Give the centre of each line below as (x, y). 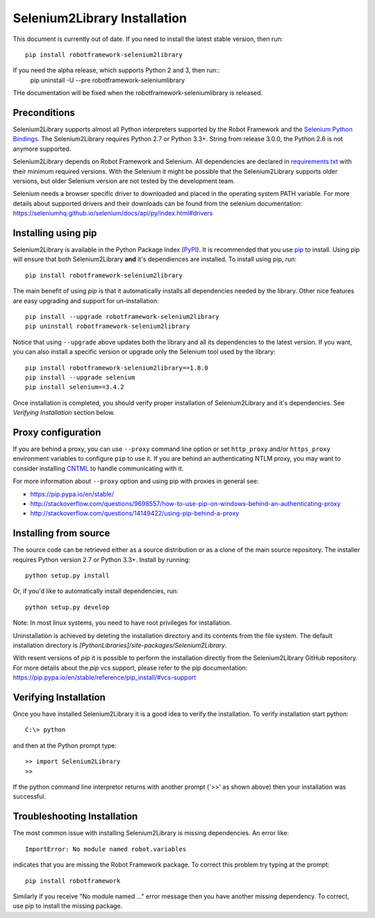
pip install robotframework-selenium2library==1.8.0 (117, 368)
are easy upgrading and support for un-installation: (86, 301)
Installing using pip (55, 233)
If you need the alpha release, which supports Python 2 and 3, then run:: (116, 70)
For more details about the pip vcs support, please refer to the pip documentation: (130, 668)
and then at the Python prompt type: (65, 745)
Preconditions (44, 112)
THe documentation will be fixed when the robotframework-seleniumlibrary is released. (138, 93)
